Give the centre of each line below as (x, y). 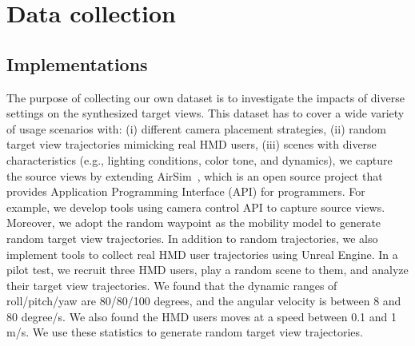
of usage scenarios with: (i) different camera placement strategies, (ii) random (196, 128)
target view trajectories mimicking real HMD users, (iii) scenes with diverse (192, 144)
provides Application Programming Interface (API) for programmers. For (186, 191)
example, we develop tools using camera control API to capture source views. (196, 207)
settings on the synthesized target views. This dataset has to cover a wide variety (206, 113)
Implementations (77, 64)
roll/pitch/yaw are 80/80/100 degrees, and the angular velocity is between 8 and (204, 301)
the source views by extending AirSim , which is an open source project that (195, 175)
